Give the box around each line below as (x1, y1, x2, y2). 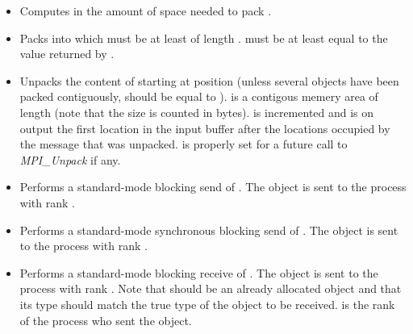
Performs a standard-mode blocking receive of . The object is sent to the (19, 264, 378, 281)
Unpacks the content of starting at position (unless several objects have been (19, 72, 399, 89)
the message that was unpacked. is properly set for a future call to (19, 136, 348, 152)
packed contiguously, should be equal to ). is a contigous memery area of (19, 88, 378, 105)
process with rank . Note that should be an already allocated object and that (19, 280, 402, 297)
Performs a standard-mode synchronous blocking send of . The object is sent (19, 221, 398, 238)
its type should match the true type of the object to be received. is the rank (19, 295, 395, 312)
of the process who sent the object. (19, 311, 192, 328)
